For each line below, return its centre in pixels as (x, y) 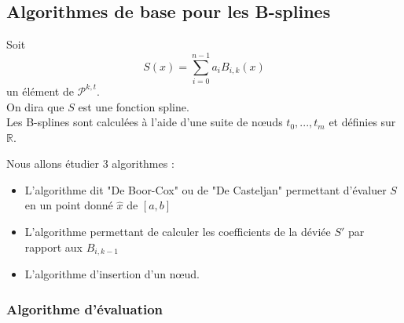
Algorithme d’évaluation (85, 308)
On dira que (35, 106)
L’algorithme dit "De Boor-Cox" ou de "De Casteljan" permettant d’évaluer (206, 189)
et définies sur (362, 122)
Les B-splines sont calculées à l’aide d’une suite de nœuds (145, 122)
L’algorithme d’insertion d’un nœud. (112, 274)
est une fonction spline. (134, 106)
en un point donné (69, 205)
